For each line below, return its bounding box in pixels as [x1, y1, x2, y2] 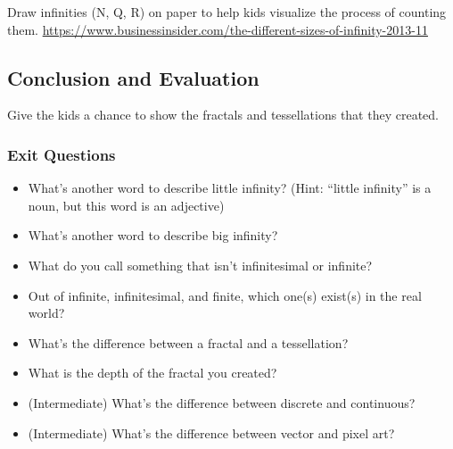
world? [28, 303, 65, 322]
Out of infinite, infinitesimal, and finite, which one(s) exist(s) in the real [28, 286, 422, 304]
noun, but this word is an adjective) [28, 195, 225, 214]
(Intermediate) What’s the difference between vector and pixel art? [28, 423, 395, 442]
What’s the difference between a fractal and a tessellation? [28, 333, 349, 352]
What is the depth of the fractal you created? [28, 363, 277, 382]
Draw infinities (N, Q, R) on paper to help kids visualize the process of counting [7, 3, 447, 21]
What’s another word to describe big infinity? [28, 226, 278, 245]
